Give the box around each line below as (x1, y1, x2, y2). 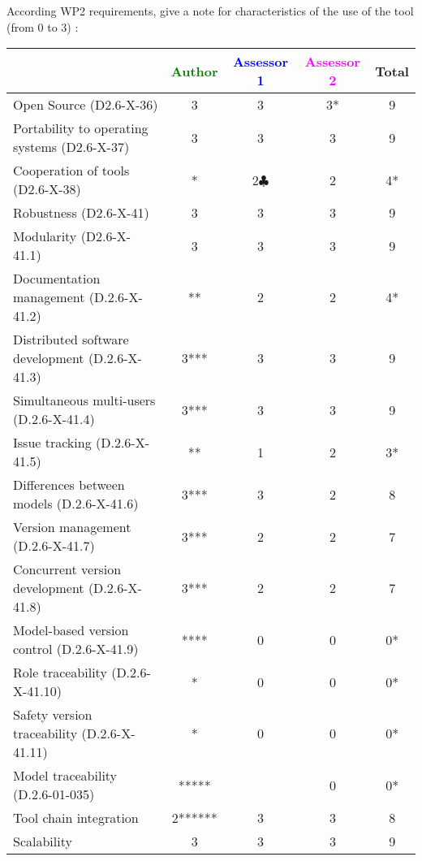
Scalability (13, 832, 72, 851)
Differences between (13, 475, 125, 495)
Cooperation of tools (13, 161, 130, 180)
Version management (13, 517, 131, 537)
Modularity (13, 227, 77, 246)
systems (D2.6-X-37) (13, 137, 130, 157)
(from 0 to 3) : (6, 18, 79, 35)
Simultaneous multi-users (13, 391, 156, 410)
